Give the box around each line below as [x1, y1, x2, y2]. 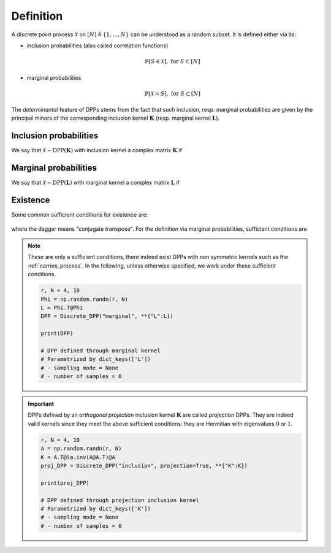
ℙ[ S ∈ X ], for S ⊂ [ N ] [144, 58, 200, 65]
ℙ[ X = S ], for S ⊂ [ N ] [144, 90, 200, 97]
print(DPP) [40, 330, 74, 337]
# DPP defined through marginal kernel [40, 347, 161, 354]
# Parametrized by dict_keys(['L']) [40, 356, 151, 363]
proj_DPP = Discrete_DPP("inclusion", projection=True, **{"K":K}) [40, 462, 248, 469]
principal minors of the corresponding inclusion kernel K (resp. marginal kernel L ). [11, 114, 220, 122]
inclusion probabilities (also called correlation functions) [26, 42, 169, 49]
